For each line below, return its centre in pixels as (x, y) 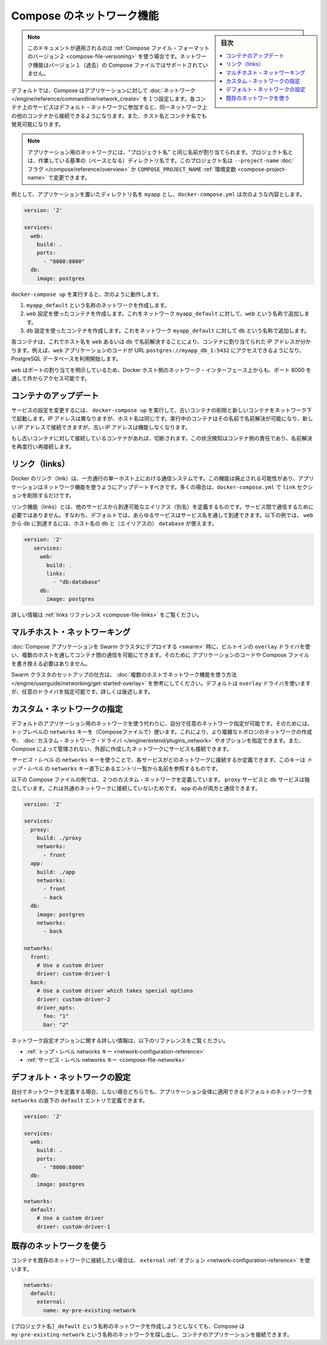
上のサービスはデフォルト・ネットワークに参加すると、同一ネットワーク (112, 107)
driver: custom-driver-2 (74, 999)
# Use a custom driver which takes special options (115, 991)
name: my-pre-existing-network (90, 1310)
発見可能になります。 (38, 124)
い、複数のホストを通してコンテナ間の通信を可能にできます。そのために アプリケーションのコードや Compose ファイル (160, 655)
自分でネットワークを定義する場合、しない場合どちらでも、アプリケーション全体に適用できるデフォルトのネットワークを (162, 1092)
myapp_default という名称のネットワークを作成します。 (98, 305)
